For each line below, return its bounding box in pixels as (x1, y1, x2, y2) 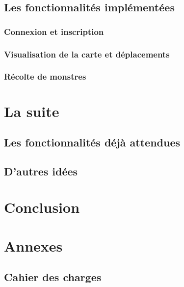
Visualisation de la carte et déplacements (4, 48, 170, 60)
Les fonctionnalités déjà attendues (4, 135, 181, 150)
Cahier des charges (4, 269, 102, 285)
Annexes (4, 235, 63, 256)
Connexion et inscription (4, 25, 104, 37)
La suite (4, 101, 59, 121)
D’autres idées (4, 163, 78, 178)
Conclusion (4, 197, 80, 217)
